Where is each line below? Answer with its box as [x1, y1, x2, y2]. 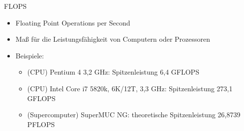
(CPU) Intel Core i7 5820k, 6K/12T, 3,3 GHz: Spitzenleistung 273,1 [27, 83, 233, 93]
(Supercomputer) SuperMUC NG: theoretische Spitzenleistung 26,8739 [27, 109, 241, 120]
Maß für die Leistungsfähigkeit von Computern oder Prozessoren [15, 34, 211, 44]
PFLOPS [27, 119, 55, 129]
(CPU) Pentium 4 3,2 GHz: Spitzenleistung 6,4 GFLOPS [27, 67, 199, 77]
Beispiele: [15, 50, 44, 60]
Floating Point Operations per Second [15, 17, 130, 27]
